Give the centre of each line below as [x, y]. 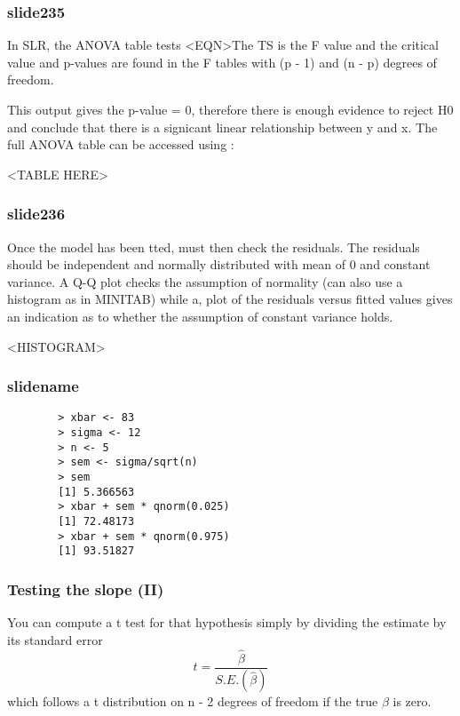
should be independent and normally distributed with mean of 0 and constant [219, 264]
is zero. [412, 701]
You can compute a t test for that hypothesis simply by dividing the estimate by [227, 622]
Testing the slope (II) [86, 589]
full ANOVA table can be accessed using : [121, 144]
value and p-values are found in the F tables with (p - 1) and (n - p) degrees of [222, 62]
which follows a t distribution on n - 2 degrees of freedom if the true [193, 701]
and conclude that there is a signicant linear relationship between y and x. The [222, 127]
